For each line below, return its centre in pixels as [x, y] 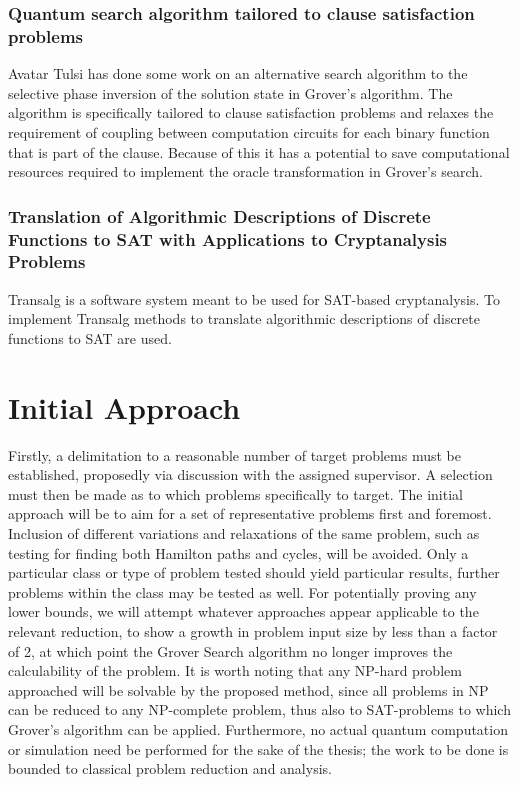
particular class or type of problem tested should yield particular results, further [254, 572]
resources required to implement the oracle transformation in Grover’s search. [245, 171]
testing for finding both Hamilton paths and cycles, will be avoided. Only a [238, 552]
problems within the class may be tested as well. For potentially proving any [242, 591]
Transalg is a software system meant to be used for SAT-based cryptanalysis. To [254, 298]
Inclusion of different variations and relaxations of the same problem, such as [244, 533]
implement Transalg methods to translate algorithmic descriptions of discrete [244, 318]
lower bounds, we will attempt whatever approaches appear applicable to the [243, 611]
